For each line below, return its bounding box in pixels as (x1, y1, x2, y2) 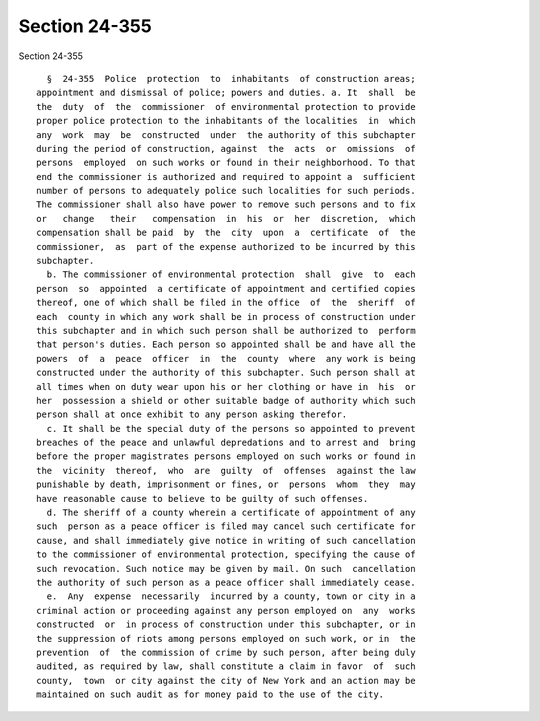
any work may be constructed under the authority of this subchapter (36, 129, 416, 140)
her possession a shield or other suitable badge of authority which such (36, 395, 416, 406)
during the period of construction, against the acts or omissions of (36, 143, 416, 154)
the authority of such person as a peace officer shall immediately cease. (36, 577, 416, 588)
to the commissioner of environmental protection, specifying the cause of (36, 549, 416, 560)
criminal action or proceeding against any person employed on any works (36, 605, 416, 616)
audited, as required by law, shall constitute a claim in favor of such (36, 661, 416, 672)
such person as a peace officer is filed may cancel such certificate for (36, 521, 416, 532)
